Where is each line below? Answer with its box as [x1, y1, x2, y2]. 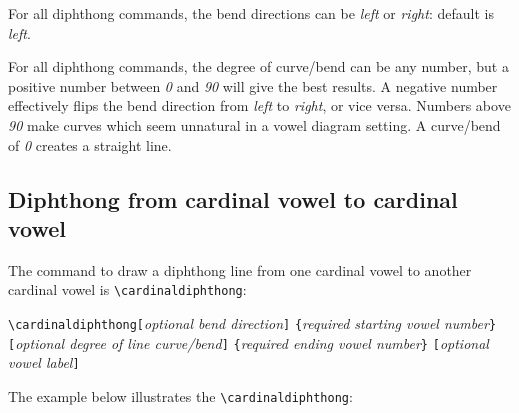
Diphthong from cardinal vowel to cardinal [8, 183, 458, 214]
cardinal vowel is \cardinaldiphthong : [8, 279, 247, 300]
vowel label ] [8, 352, 80, 373]
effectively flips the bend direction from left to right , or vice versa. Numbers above [8, 95, 511, 116]
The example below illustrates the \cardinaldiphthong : [8, 385, 353, 406]
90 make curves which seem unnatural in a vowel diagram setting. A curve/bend [8, 114, 501, 135]
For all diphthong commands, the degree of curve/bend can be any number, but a [8, 56, 509, 77]
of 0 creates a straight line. [8, 134, 172, 155]
